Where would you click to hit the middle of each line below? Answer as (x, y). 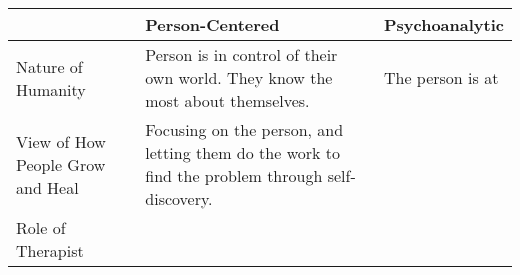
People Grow (61, 164)
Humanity (51, 89)
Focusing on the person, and (244, 129)
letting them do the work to (243, 152)
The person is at (441, 77)
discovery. (179, 198)
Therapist (50, 250)
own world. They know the (239, 77)
